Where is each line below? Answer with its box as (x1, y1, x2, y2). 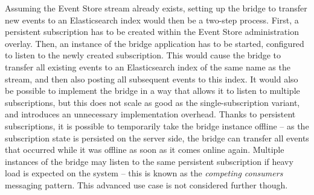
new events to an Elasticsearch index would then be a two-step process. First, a (5, 13, 299, 26)
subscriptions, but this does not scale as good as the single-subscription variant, (5, 96, 300, 108)
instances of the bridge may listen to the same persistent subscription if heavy (5, 155, 293, 167)
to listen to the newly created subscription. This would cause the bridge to (5, 49, 281, 61)
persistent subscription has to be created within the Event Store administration (5, 25, 299, 38)
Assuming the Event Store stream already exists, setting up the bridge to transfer (5, 2, 307, 14)
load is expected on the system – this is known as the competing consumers (5, 167, 283, 179)
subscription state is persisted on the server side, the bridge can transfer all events (5, 131, 309, 144)
